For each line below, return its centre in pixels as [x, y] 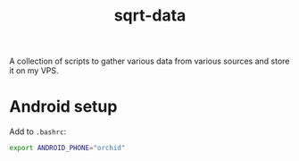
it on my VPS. [34, 71]
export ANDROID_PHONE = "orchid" [67, 148]
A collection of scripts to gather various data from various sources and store [149, 61]
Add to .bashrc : [38, 131]
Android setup [63, 107]
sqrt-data [150, 16]
